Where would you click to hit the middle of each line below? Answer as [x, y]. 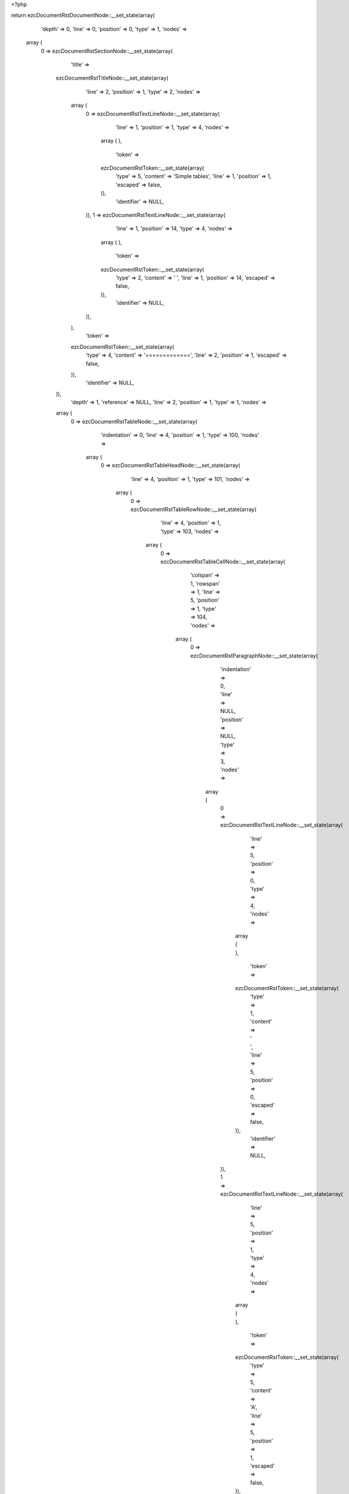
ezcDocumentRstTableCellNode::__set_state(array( [223, 561]
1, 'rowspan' [205, 583]
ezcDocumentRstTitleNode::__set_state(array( [112, 78]
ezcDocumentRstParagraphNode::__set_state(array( [254, 656]
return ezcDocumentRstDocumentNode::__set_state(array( [83, 16]
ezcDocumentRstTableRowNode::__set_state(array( [194, 509]
